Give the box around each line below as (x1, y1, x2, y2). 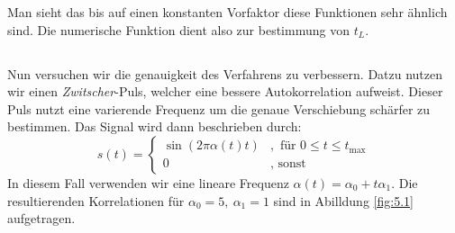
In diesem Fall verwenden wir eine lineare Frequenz (7, 173, 289, 192)
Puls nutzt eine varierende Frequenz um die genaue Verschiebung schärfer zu (7, 99, 431, 118)
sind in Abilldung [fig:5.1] (273, 191, 414, 210)
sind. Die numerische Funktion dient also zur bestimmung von (7, 20, 350, 39)
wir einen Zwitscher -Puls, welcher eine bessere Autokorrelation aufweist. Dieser (7, 82, 443, 101)
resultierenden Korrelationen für (7, 191, 185, 210)
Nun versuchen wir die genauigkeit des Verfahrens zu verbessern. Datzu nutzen (7, 64, 443, 83)
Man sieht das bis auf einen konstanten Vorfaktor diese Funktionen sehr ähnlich (7, 3, 448, 21)
